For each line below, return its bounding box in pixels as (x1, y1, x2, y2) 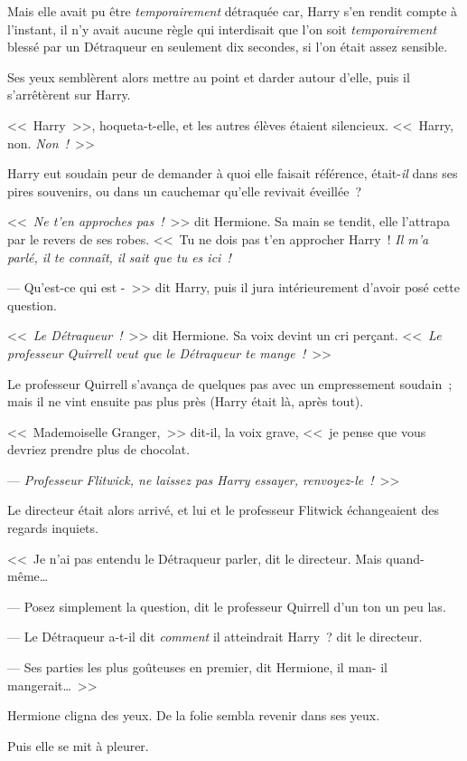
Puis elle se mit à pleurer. (7, 736, 149, 755)
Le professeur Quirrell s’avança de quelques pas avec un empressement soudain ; (7, 374, 453, 393)
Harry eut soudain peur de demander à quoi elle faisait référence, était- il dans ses (7, 164, 458, 183)
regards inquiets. (7, 518, 98, 537)
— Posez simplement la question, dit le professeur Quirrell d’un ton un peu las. (7, 596, 446, 615)
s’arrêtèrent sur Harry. (7, 85, 131, 104)
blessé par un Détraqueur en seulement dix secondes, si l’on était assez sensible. (7, 37, 448, 56)
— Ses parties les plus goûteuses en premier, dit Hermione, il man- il (7, 658, 388, 677)
